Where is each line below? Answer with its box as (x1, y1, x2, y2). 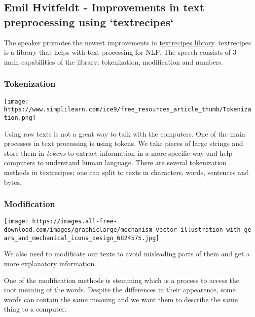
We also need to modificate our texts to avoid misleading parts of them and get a (4, 248, 250, 259)
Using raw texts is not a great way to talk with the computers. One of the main (4, 128, 245, 139)
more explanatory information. (4, 258, 97, 268)
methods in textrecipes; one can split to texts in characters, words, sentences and (4, 167, 249, 177)
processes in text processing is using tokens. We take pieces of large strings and (4, 138, 243, 148)
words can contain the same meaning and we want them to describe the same (4, 294, 238, 304)
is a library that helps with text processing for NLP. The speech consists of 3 (4, 47, 237, 57)
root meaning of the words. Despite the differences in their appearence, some (4, 284, 236, 295)
